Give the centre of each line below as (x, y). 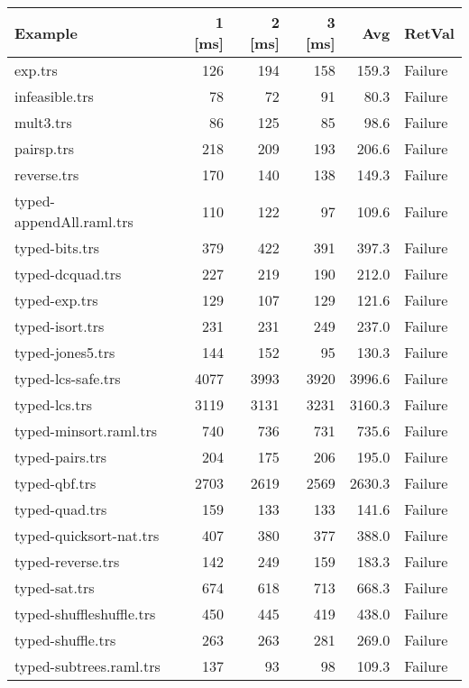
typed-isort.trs (60, 326)
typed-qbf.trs (55, 483)
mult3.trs (43, 122)
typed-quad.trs (61, 509)
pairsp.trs (45, 148)
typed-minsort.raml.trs (86, 431)
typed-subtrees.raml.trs (87, 666)
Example (46, 32)
